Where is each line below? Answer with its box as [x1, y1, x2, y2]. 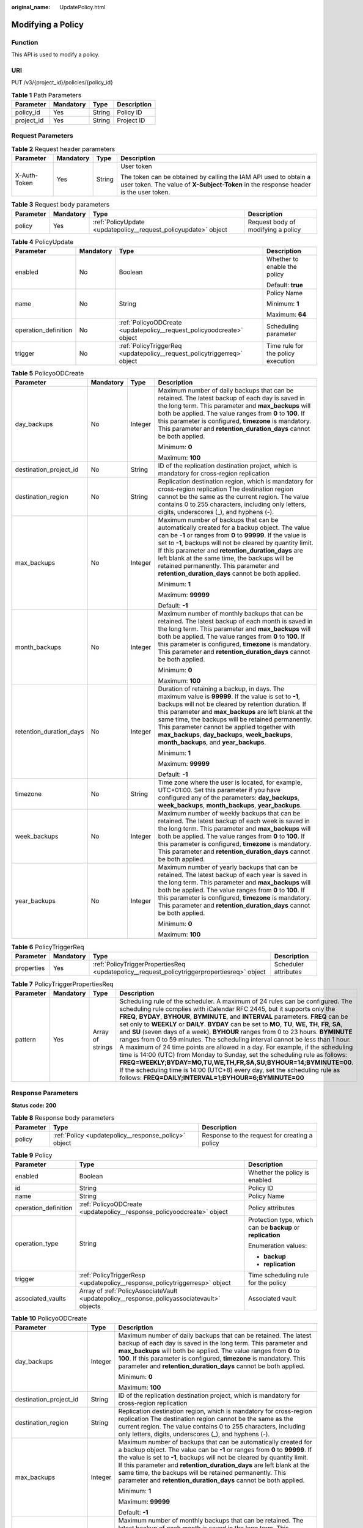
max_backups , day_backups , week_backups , [158, 730, 293, 739]
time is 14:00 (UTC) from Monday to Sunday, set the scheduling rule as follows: [119, 1051, 348, 1059]
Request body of [248, 218, 296, 226]
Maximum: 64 [266, 310, 307, 318]
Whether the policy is [248, 1168, 310, 1177]
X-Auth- [15, 171, 38, 180]
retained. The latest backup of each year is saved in [158, 871, 307, 880]
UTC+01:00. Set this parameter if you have [158, 786, 280, 795]
